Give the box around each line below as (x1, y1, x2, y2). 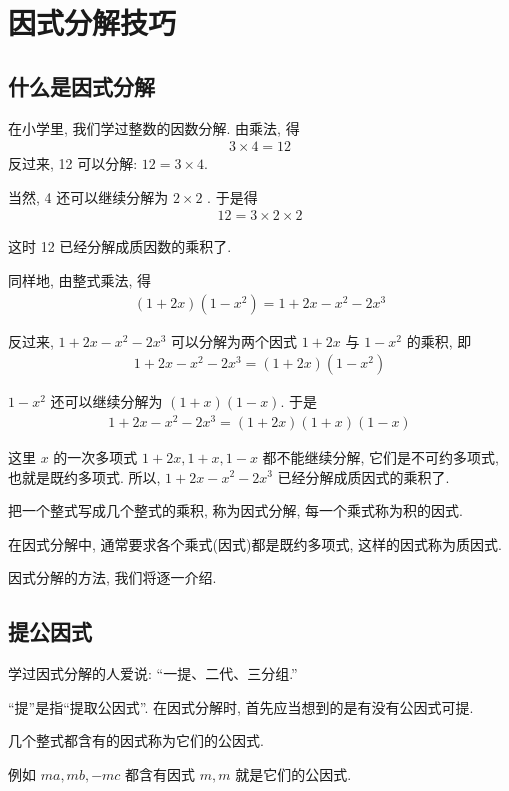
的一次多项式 (53, 446, 138, 467)
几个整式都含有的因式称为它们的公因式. (8, 730, 264, 751)
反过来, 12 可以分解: (8, 153, 138, 174)
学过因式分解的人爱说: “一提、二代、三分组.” (8, 663, 298, 684)
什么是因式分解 (8, 70, 155, 101)
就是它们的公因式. (235, 763, 352, 784)
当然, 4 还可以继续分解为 (8, 186, 169, 207)
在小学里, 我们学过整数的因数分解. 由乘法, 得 (8, 117, 300, 138)
